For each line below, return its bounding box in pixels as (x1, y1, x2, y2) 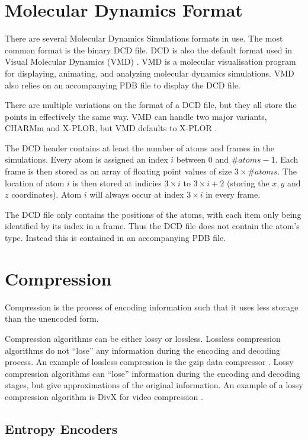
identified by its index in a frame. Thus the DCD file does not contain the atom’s (5, 220, 300, 232)
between (176, 153, 206, 166)
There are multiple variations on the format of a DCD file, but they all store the (5, 99, 297, 111)
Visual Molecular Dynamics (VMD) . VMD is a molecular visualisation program (5, 55, 296, 68)
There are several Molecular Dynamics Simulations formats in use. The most (5, 32, 283, 45)
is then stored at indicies (72, 176, 162, 189)
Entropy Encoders (5, 419, 118, 437)
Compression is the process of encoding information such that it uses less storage (5, 300, 299, 313)
